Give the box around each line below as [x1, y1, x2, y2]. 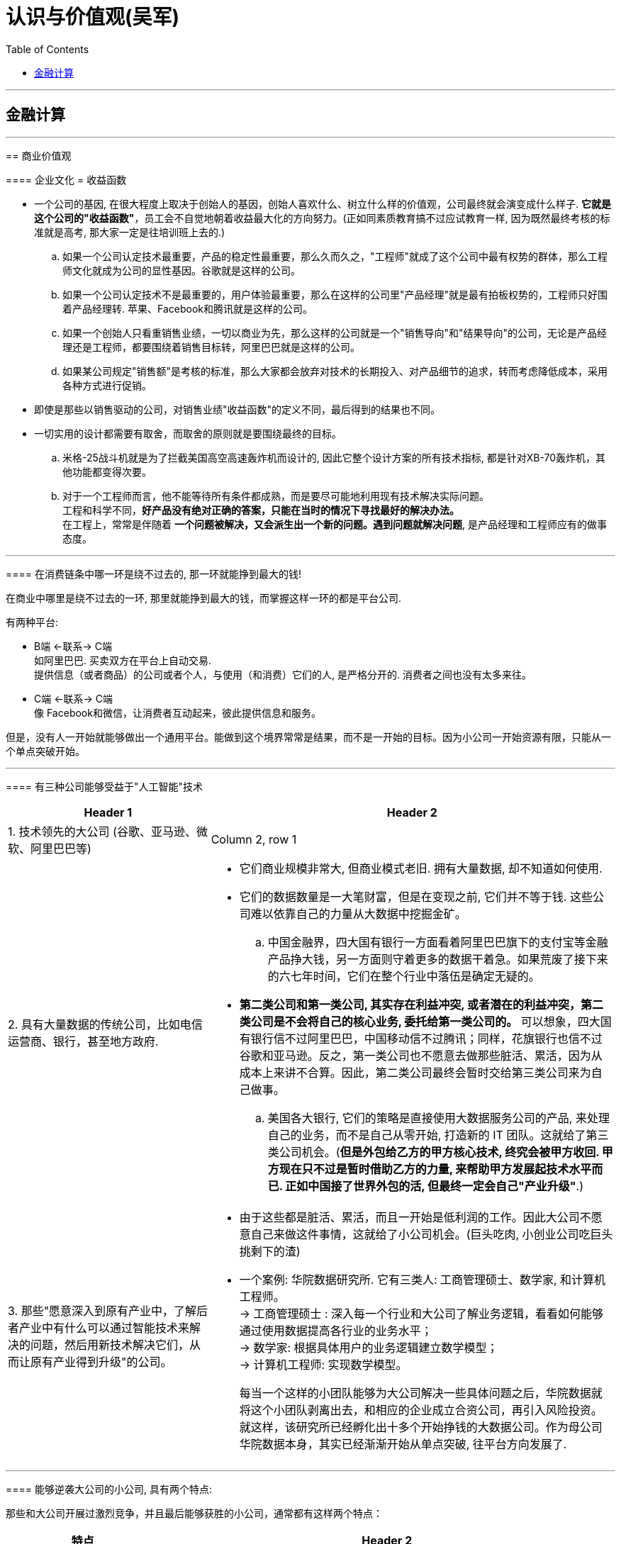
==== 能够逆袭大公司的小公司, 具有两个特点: [6, 1482, 212, 1495]
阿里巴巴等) [30, 841, 91, 856]
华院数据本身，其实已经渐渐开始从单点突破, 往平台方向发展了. [239, 1436, 567, 1451]
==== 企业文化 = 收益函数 [6, 173, 127, 186]
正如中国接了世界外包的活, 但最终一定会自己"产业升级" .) [285, 1178, 584, 1193]
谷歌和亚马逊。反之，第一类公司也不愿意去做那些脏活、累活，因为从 [239, 1048, 603, 1063]
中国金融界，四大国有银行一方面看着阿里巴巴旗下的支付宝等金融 [267, 934, 608, 949]
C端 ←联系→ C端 [34, 692, 113, 705]
